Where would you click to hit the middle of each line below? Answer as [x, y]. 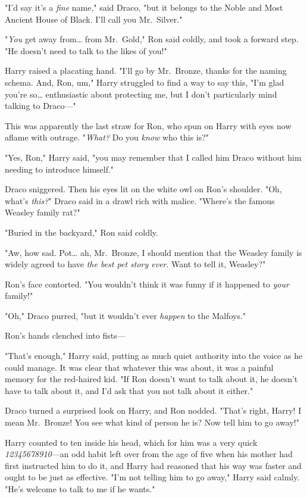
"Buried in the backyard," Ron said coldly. [82, 232]
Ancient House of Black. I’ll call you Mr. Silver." [94, 19]
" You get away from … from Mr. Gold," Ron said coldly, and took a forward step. [152, 39]
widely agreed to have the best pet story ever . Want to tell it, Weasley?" [135, 264]
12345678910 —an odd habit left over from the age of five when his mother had [149, 454]
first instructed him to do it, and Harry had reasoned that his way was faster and [153, 465]
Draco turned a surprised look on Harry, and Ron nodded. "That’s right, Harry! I [153, 410]
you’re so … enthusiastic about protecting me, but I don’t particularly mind [141, 94]
